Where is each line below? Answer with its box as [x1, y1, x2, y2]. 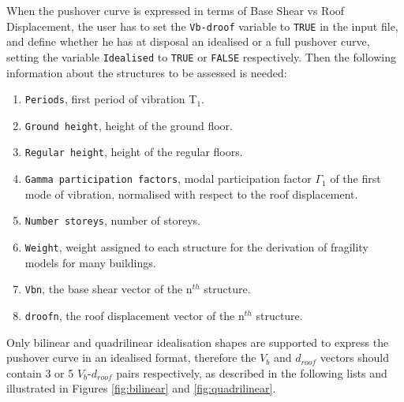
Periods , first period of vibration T [24, 91, 197, 107]
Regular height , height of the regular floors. [24, 143, 243, 160]
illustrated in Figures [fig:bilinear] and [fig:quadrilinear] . [6, 380, 276, 396]
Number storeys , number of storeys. [24, 212, 200, 229]
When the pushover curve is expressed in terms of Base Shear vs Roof [6, 2, 345, 18]
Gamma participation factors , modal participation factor [24, 170, 312, 187]
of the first [330, 170, 381, 187]
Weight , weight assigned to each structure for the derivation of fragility [24, 238, 368, 255]
